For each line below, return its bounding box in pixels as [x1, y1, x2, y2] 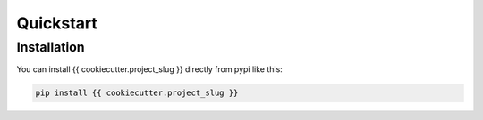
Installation [16, 39, 85, 55]
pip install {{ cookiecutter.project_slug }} [35, 88, 239, 98]
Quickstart [16, 13, 98, 33]
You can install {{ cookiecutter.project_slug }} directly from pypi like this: [16, 64, 284, 75]
